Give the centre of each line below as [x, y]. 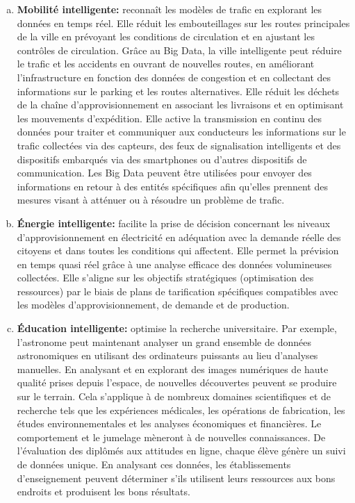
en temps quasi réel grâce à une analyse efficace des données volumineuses [174, 264]
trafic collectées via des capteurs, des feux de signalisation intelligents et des [179, 145]
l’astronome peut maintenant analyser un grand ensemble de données [164, 341]
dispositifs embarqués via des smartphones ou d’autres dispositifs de [162, 159]
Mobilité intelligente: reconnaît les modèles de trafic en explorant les [170, 9]
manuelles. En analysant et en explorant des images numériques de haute [173, 369]
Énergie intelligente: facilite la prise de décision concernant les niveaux [174, 223]
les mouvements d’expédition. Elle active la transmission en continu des [169, 118]
